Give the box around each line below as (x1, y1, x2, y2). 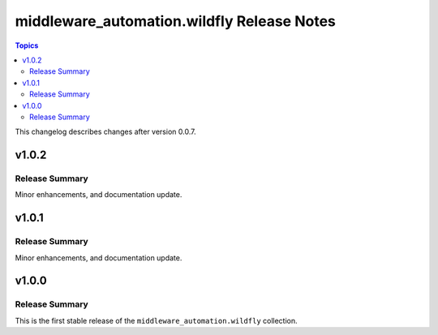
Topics (15, 41, 39, 50)
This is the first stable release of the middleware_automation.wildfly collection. (15, 316, 298, 325)
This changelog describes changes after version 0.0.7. (15, 127, 196, 137)
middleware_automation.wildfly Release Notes (15, 12, 336, 30)
